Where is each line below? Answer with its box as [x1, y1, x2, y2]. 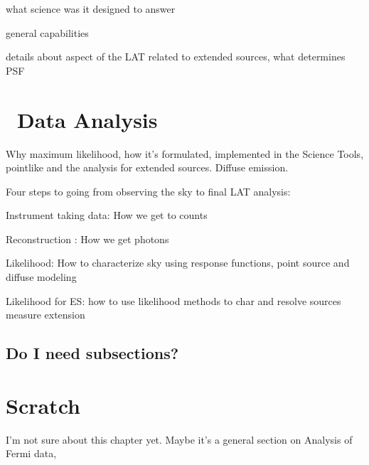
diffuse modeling [6, 269, 77, 284]
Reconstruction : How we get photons [6, 231, 169, 246]
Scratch [6, 390, 80, 419]
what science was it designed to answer [6, 1, 176, 16]
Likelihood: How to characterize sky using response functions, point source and [6, 255, 350, 270]
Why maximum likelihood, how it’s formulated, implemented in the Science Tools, [6, 146, 364, 161]
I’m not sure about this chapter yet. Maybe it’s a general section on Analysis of [6, 432, 353, 447]
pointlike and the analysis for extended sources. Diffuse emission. [6, 160, 289, 175]
